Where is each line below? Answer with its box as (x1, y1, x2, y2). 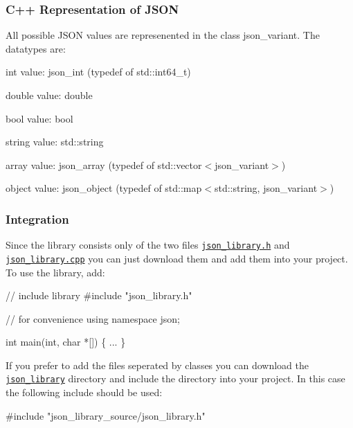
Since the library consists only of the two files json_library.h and (6, 238, 290, 252)
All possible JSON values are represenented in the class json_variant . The (6, 28, 320, 42)
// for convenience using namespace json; (6, 311, 180, 326)
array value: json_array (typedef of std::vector (6, 157, 202, 172)
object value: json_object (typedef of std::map (6, 181, 202, 195)
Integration (6, 210, 69, 227)
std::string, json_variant (214, 181, 318, 195)
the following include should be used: (6, 385, 163, 400)
